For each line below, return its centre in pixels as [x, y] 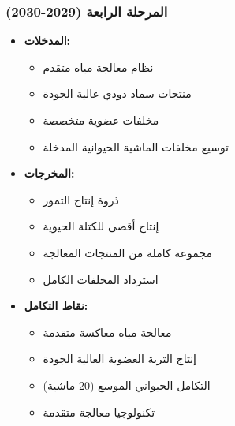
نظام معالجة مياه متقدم [98, 67]
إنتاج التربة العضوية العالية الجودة [119, 359]
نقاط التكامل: [56, 306]
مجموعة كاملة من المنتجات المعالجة [127, 252]
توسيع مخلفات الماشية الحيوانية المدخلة [136, 146]
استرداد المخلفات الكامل [101, 279]
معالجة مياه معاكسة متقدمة [107, 332]
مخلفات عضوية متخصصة [101, 120]
